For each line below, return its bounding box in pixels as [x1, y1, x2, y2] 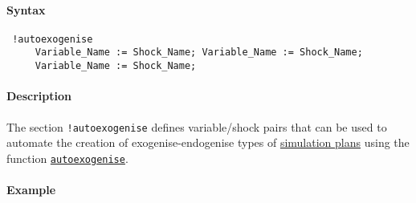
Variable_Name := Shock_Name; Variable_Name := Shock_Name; [35, 47, 363, 59]
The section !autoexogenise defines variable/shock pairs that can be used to [6, 118, 387, 135]
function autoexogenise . [6, 149, 128, 166]
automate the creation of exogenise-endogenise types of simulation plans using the [6, 134, 410, 151]
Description [6, 87, 72, 104]
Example [6, 181, 56, 198]
